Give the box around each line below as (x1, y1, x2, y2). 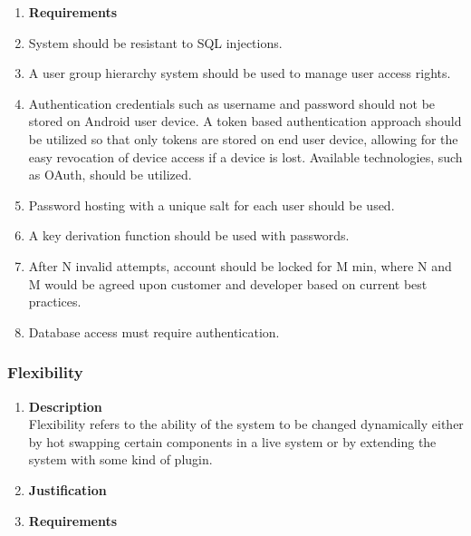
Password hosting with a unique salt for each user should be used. (28, 195, 395, 214)
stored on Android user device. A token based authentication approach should (28, 112, 462, 131)
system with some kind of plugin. (28, 450, 213, 469)
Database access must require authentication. (28, 322, 280, 341)
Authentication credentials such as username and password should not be (28, 93, 436, 112)
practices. (28, 292, 82, 311)
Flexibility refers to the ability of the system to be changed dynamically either (28, 414, 464, 434)
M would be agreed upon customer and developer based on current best (28, 274, 428, 293)
